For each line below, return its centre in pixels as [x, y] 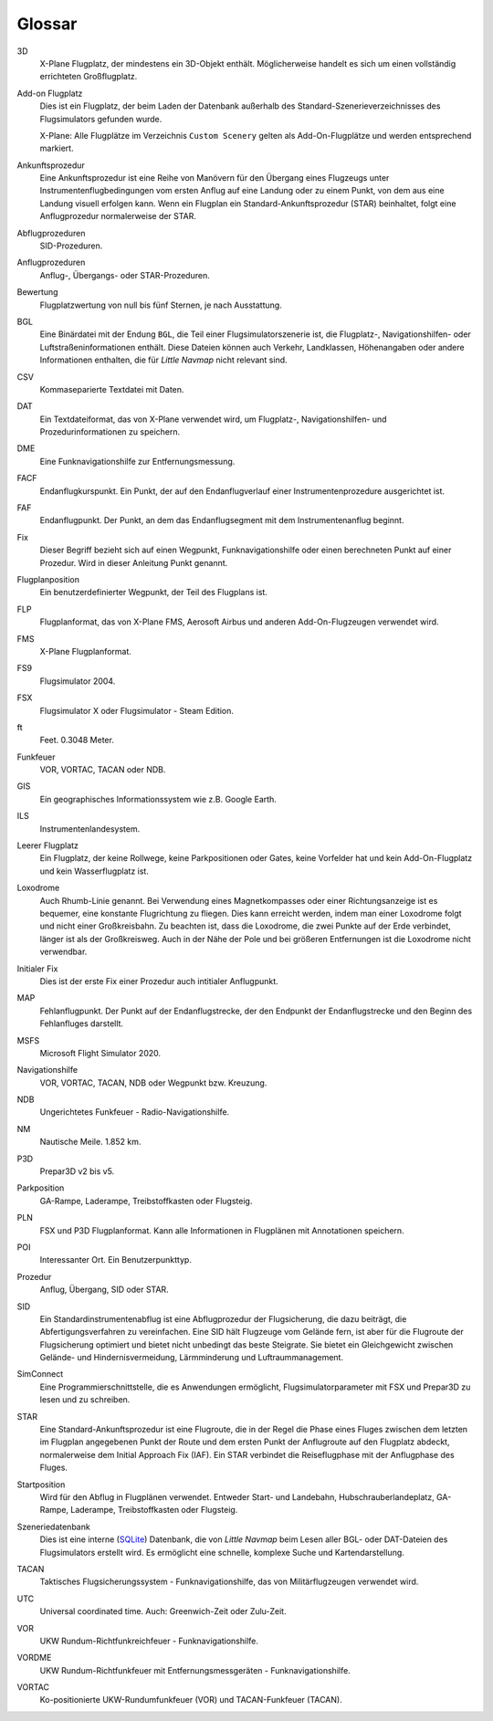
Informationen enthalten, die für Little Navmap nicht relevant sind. [163, 360]
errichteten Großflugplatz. [89, 77]
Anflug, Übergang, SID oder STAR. [104, 1290]
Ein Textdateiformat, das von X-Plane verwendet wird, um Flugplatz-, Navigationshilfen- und [213, 419]
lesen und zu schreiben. [85, 1400]
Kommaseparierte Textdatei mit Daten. [112, 389]
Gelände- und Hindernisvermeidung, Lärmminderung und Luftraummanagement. [192, 1358]
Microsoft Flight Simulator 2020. [100, 1053]
